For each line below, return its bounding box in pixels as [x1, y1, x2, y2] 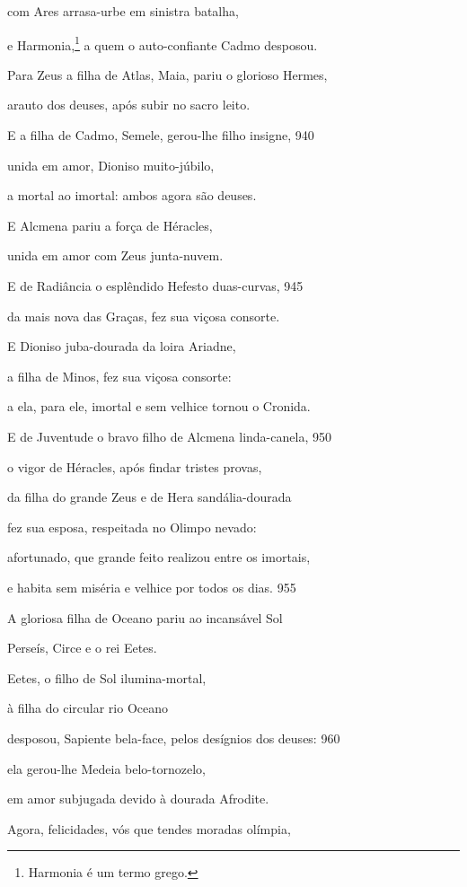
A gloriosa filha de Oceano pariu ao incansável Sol [7, 608, 283, 627]
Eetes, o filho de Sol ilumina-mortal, [7, 668, 207, 687]
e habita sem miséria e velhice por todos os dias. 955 [7, 577, 296, 596]
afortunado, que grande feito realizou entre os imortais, [7, 548, 311, 566]
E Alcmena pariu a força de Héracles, [7, 215, 213, 234]
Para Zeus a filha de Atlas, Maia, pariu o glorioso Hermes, [7, 65, 328, 83]
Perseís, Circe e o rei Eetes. [7, 638, 157, 657]
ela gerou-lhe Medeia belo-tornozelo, [7, 759, 206, 777]
